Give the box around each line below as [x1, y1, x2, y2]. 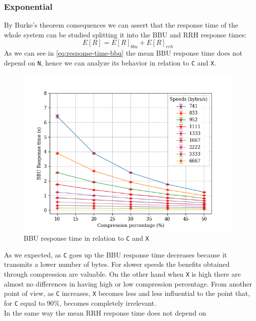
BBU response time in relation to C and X [24, 233, 149, 243]
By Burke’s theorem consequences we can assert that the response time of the [4, 20, 238, 30]
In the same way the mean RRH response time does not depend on [4, 307, 206, 318]
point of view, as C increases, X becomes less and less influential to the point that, [4, 288, 250, 298]
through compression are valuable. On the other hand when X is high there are [4, 268, 241, 279]
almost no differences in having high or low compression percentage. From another [4, 278, 252, 289]
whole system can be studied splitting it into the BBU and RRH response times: [4, 29, 247, 39]
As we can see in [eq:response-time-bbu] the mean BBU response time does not [4, 48, 243, 58]
